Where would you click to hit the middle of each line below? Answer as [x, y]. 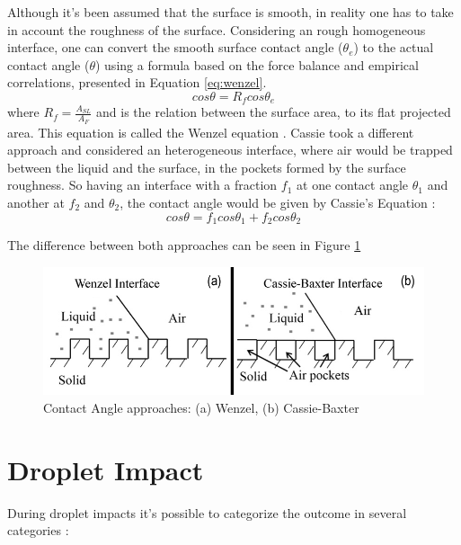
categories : [38, 530]
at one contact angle [353, 185]
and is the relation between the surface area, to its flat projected [274, 112]
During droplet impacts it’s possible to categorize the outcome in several [207, 512]
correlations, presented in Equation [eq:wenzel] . [137, 82]
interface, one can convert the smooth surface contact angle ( [175, 47]
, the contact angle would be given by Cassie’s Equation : [278, 203]
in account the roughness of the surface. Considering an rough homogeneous [217, 29]
